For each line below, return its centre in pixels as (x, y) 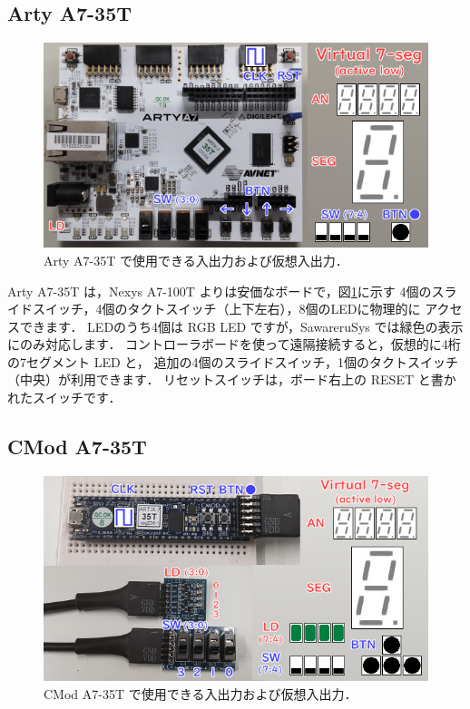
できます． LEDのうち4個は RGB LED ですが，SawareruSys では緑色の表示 (241, 326)
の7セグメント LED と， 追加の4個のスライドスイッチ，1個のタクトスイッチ (233, 361)
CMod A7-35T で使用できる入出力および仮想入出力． (201, 693)
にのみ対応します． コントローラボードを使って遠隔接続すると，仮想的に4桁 (234, 344)
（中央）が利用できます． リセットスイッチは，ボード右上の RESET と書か (232, 379)
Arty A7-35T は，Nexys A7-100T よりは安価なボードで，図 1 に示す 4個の (220, 291)
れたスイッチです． (64, 398)
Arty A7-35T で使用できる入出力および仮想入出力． (196, 260)
